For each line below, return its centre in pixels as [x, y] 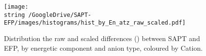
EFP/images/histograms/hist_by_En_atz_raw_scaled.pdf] [95, 23]
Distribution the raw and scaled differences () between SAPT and [102, 38]
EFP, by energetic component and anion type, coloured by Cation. [103, 48]
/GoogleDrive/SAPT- [60, 15]
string [14, 15]
